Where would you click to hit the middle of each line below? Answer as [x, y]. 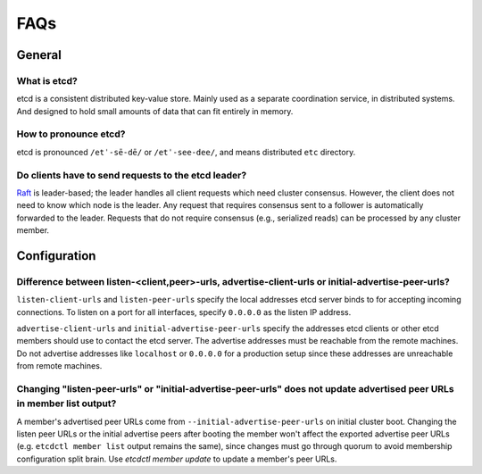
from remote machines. [59, 366]
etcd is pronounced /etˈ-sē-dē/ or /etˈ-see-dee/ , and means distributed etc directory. [186, 152]
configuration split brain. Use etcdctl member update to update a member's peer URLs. [177, 459]
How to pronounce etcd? [71, 134]
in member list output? [66, 403]
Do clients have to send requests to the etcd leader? [132, 175]
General [39, 55]
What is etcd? [47, 80]
